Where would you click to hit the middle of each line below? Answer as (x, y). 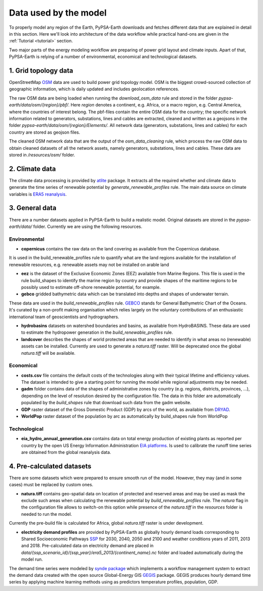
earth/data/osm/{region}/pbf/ (39, 105)
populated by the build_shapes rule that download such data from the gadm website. (106, 403)
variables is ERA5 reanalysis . (38, 194)
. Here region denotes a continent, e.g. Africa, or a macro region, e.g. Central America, (155, 105)
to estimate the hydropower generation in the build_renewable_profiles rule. (97, 332)
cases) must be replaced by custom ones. (51, 485)
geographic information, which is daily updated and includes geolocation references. (94, 89)
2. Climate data (32, 169)
